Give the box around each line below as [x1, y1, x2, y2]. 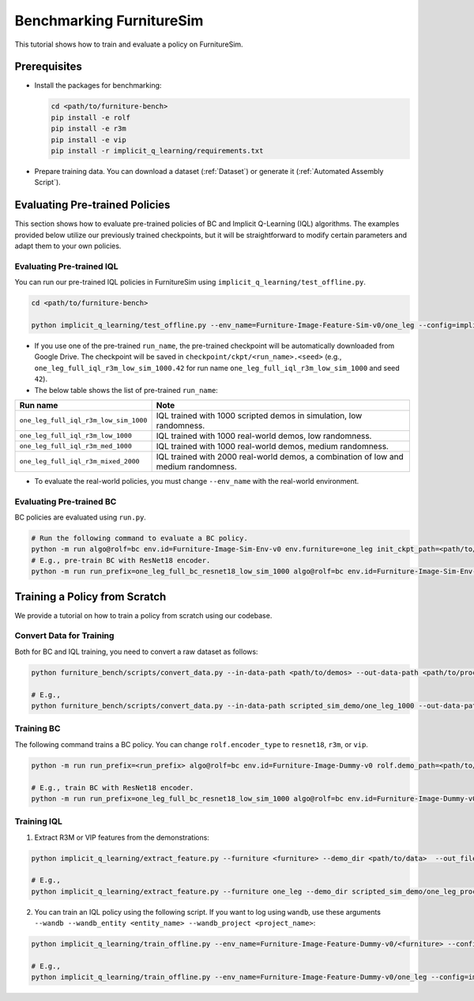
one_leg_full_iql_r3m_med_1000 [19, 442, 132, 451]
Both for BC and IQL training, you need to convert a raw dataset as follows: [14, 647, 258, 656]
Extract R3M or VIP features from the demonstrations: [34, 833, 209, 842]
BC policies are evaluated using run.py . [14, 512, 146, 522]
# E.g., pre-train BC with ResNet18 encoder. [31, 556, 211, 565]
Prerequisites [14, 60, 82, 74]
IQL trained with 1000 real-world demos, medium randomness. [156, 440, 389, 451]
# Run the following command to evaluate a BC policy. [31, 534, 248, 543]
